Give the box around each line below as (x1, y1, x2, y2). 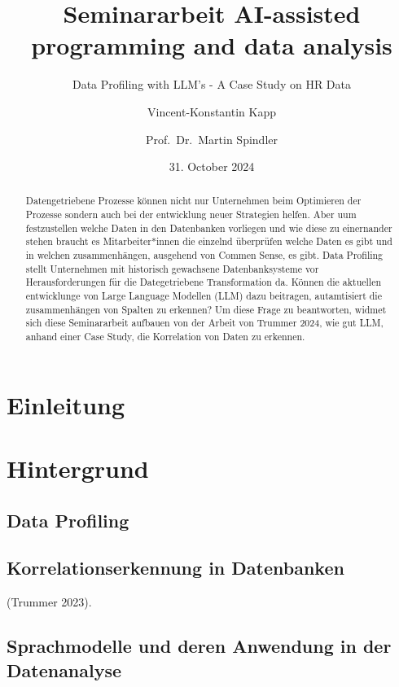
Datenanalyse (7, 657, 122, 682)
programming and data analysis (31, 28, 392, 62)
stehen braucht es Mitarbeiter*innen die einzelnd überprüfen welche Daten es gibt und (25, 234, 392, 248)
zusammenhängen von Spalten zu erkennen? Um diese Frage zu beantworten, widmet (25, 302, 387, 316)
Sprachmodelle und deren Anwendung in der (7, 633, 392, 659)
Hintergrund (7, 452, 149, 485)
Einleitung (7, 387, 125, 421)
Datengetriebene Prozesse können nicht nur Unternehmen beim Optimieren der (25, 194, 362, 208)
